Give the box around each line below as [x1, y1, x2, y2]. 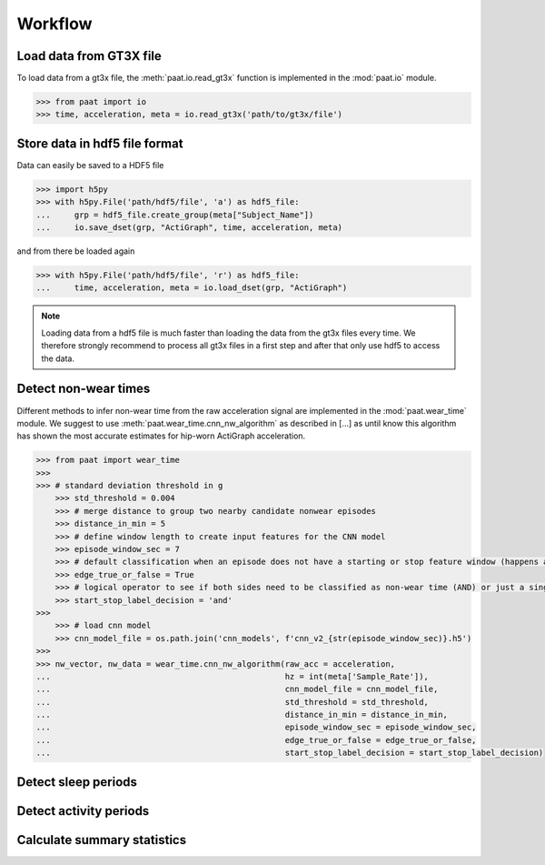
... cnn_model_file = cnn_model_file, [35, 684, 439, 695]
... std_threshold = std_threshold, [35, 697, 429, 707]
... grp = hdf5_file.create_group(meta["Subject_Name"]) [35, 209, 314, 220]
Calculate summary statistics [16, 832, 186, 848]
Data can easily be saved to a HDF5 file [16, 159, 164, 170]
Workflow [16, 14, 93, 34]
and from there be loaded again [16, 246, 135, 256]
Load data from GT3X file [16, 48, 163, 64]
